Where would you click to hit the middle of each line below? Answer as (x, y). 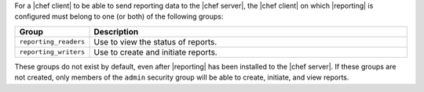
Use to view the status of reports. (155, 41)
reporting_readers (52, 42)
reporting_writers (52, 52)
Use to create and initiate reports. (155, 52)
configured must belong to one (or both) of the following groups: (119, 16)
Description (116, 31)
